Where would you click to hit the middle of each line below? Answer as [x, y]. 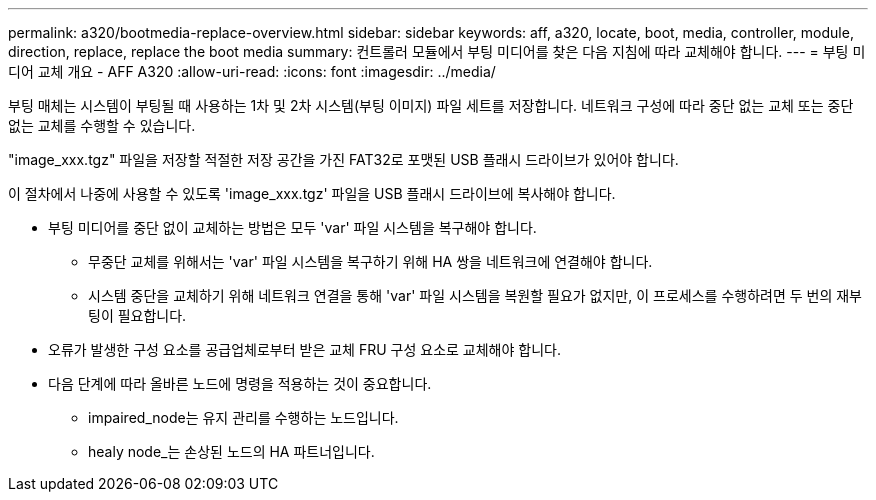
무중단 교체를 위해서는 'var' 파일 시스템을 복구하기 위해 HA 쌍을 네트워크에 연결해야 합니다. [370, 261]
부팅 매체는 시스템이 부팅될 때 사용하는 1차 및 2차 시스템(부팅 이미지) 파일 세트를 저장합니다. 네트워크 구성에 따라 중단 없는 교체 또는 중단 [431, 105]
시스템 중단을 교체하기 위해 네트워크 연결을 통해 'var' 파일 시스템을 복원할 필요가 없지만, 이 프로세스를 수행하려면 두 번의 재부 [475, 295]
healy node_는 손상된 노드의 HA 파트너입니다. [231, 451]
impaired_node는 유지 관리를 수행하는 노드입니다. [243, 417]
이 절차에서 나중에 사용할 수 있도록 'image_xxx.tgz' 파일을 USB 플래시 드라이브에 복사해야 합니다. [312, 193]
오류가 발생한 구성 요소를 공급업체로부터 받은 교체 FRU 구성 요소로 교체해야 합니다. [304, 349]
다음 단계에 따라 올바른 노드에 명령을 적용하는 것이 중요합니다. [240, 383]
